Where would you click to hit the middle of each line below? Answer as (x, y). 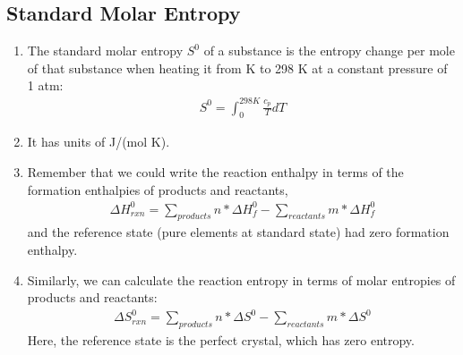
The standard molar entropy (105, 51)
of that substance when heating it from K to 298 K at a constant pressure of (237, 68)
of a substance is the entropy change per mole (329, 51)
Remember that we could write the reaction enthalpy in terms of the (215, 171)
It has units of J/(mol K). (99, 142)
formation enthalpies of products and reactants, (158, 189)
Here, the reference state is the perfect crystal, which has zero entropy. (221, 340)
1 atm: (45, 85)
